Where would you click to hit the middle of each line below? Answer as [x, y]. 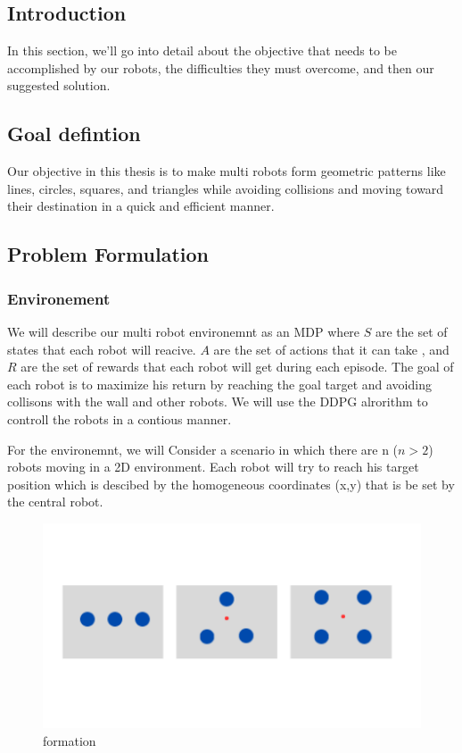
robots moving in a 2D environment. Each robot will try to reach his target [213, 467]
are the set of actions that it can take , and [331, 349]
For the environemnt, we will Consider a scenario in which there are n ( [203, 449]
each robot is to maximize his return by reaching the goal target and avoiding [219, 384]
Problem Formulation [108, 254]
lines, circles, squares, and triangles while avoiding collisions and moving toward [226, 188]
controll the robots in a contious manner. [120, 418]
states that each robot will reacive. [102, 349]
